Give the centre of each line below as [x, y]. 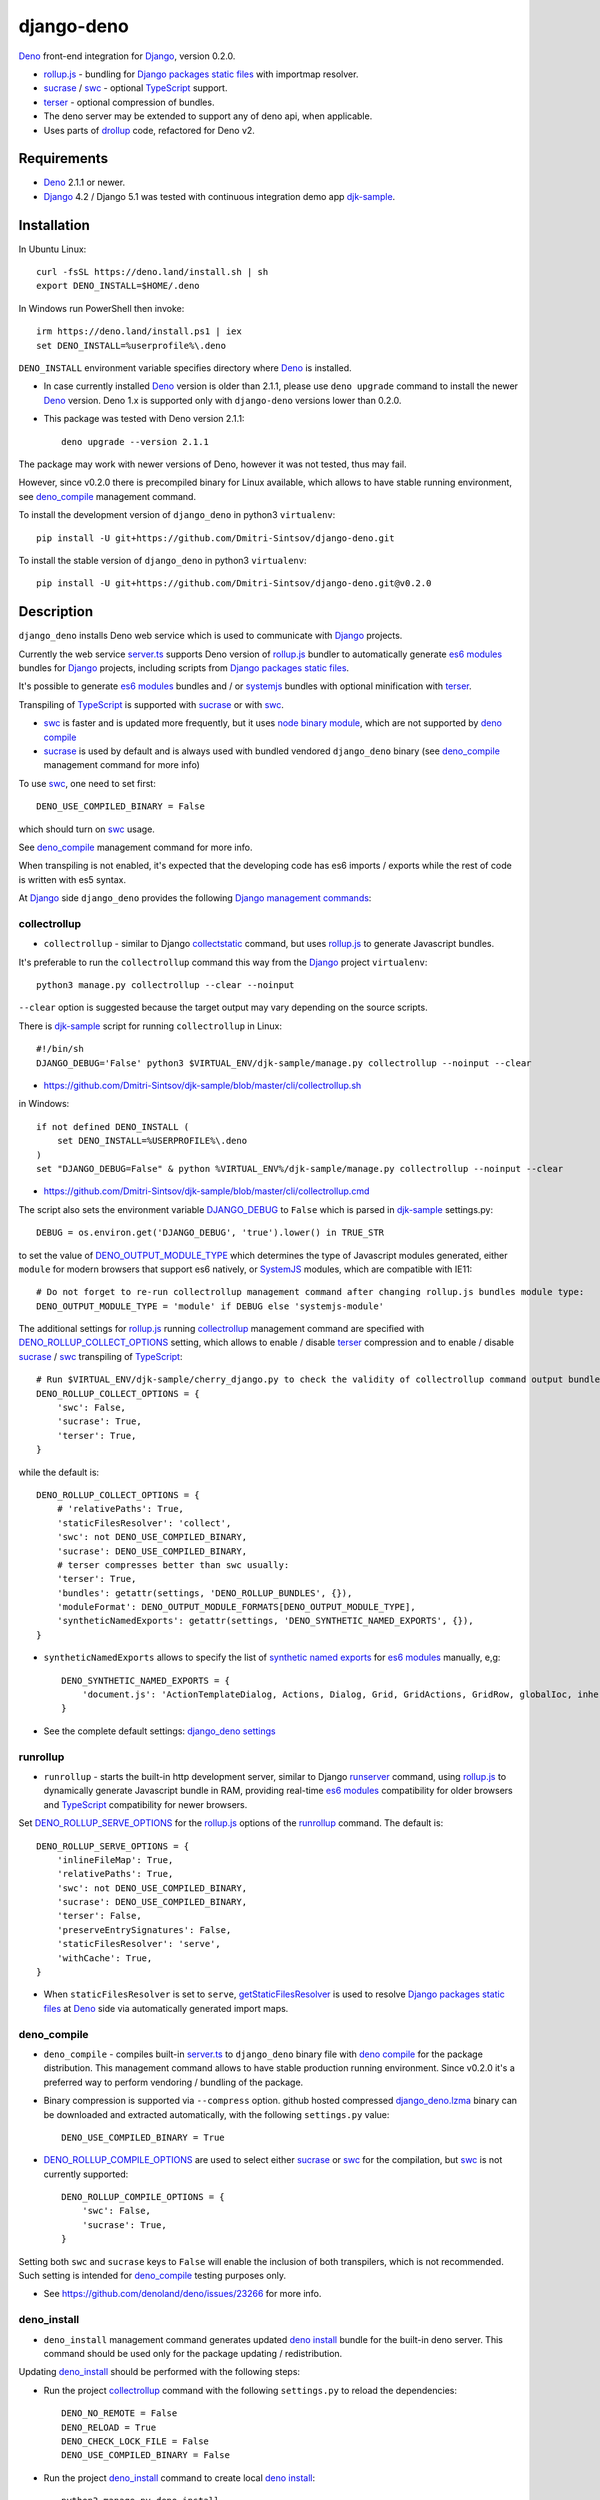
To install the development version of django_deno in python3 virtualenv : [177, 515]
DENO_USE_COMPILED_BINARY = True [143, 2137]
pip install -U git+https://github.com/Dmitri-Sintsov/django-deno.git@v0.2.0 [234, 583]
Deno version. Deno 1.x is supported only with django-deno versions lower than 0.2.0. [222, 400]
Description [56, 611]
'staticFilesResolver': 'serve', [139, 1944]
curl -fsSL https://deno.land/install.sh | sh [152, 272]
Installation [54, 225]
